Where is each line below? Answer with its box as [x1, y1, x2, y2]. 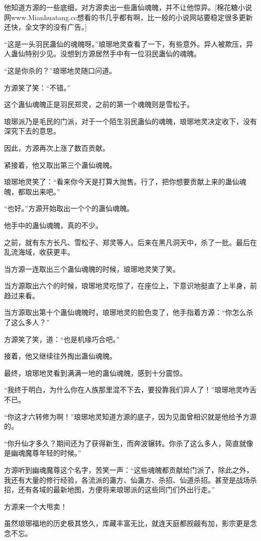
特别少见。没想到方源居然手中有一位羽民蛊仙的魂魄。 [25, 48, 201, 59]
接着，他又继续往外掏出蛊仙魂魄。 [4, 351, 116, 361]
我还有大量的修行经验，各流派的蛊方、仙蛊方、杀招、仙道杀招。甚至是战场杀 [4, 474, 257, 485]
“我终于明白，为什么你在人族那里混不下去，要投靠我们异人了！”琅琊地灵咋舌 [4, 384, 257, 395]
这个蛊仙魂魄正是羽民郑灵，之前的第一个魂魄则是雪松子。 [4, 99, 194, 110]
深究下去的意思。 [4, 126, 60, 136]
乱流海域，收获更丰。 [4, 247, 74, 257]
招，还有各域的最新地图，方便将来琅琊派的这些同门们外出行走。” [4, 484, 215, 495]
